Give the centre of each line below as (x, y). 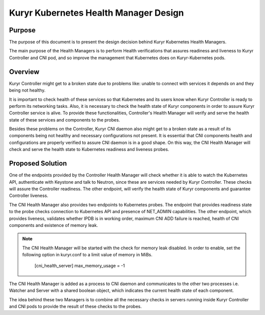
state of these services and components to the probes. (65, 120)
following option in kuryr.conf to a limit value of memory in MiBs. (87, 255)
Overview (24, 72)
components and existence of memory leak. (53, 225)
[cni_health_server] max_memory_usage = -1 (80, 266)
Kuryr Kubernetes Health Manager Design (96, 13)
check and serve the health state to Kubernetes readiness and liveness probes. (89, 149)
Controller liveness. (29, 195)
